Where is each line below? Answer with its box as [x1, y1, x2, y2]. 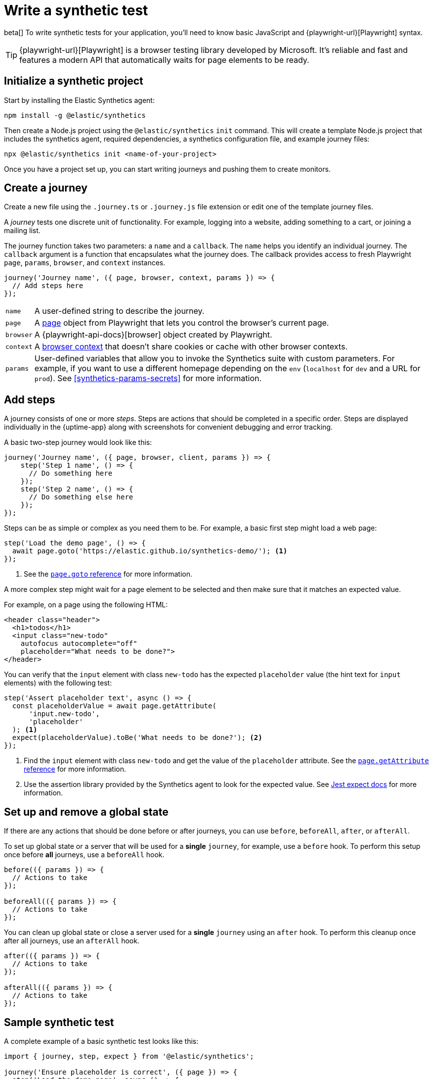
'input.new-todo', [29, 710, 100, 718]
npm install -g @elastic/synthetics [4, 111, 146, 119]
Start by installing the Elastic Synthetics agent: [4, 96, 155, 104]
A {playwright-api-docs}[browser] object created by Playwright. [34, 330, 272, 340]
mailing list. [4, 226, 41, 235]
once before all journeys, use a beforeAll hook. [4, 850, 165, 859]
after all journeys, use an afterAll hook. [4, 936, 139, 945]
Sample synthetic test [4, 1016, 114, 1029]
